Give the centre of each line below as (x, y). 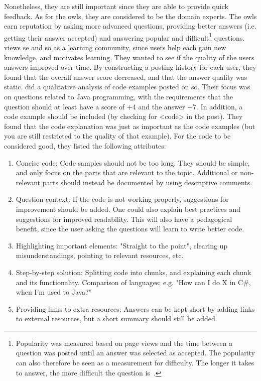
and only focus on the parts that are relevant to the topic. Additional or (127, 172)
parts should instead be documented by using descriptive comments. (147, 182)
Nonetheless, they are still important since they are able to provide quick (116, 6)
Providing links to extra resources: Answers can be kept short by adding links (135, 308)
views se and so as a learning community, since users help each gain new (115, 47)
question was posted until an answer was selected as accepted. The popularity (135, 353)
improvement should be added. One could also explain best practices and (128, 209)
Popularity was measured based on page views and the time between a (124, 343)
